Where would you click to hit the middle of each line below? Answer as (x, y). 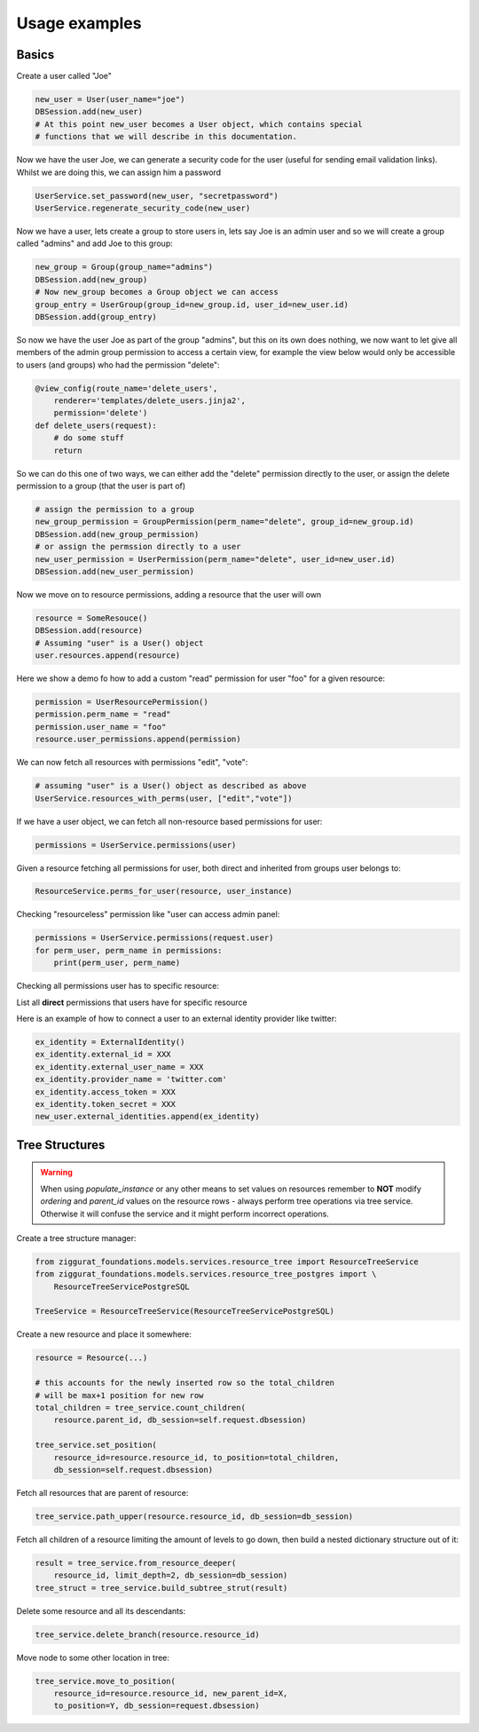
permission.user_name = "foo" (101, 727)
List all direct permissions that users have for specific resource (132, 1002)
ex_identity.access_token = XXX (106, 1091)
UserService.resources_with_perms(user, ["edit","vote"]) (164, 798)
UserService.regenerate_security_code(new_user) (143, 208)
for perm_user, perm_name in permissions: (129, 950)
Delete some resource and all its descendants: (101, 1610)
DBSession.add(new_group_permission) (117, 534)
